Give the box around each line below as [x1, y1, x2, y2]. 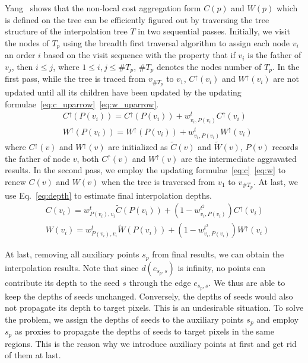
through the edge [129, 276, 191, 288]
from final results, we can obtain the [152, 248, 284, 260]
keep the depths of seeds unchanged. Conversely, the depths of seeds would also [5, 289, 293, 302]
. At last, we [253, 175, 299, 187]
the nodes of [5, 36, 49, 49]
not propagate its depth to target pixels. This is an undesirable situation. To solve [5, 301, 304, 314]
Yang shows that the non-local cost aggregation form [5, 2, 201, 14]
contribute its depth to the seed [5, 276, 120, 288]
